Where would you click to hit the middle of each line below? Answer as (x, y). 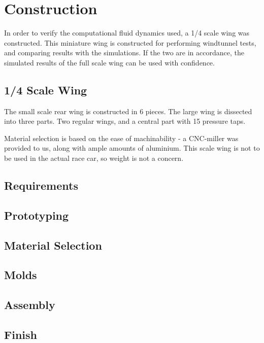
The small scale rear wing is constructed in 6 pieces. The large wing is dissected (128, 111)
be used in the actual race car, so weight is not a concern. (94, 158)
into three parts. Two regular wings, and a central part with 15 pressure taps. (125, 121)
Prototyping (37, 215)
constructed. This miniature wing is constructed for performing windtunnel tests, (130, 42)
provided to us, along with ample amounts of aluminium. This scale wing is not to (132, 148)
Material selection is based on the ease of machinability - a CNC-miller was (121, 138)
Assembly (30, 305)
